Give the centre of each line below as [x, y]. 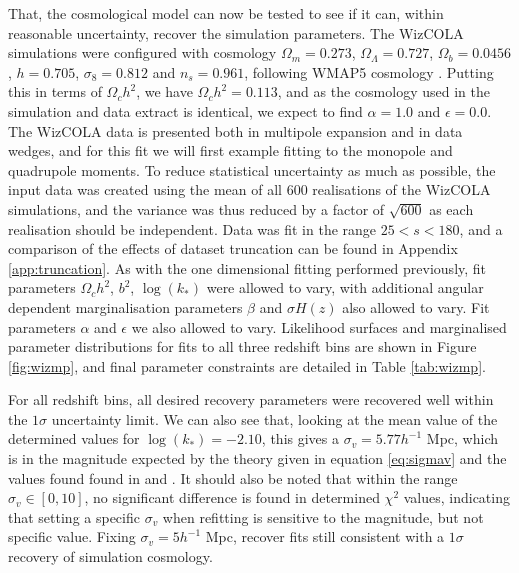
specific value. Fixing [72, 536]
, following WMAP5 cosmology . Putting [369, 71]
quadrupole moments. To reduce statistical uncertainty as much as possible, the [252, 169]
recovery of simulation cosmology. [110, 556]
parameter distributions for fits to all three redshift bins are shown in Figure [242, 346]
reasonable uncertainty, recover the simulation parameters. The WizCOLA [236, 32]
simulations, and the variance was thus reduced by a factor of [196, 208]
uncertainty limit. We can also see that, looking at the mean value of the [274, 418]
